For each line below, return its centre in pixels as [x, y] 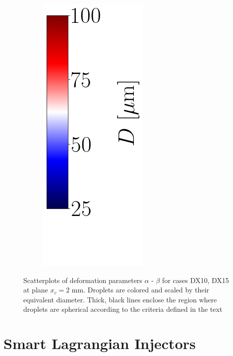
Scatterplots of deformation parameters [83, 280]
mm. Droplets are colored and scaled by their [140, 290]
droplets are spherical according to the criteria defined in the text [123, 309]
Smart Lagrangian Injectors [100, 343]
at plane [36, 290]
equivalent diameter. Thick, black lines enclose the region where [120, 299]
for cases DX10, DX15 [196, 280]
